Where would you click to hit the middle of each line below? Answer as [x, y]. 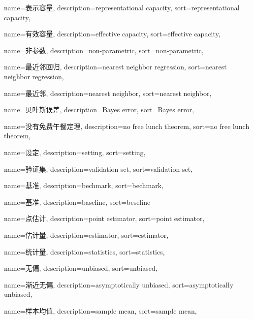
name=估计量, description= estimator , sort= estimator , [86, 235]
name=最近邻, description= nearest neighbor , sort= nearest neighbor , [108, 93]
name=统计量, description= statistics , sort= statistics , [84, 251]
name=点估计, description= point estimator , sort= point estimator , [104, 218]
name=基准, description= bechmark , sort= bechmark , [84, 185]
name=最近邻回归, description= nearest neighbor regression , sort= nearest [115, 67]
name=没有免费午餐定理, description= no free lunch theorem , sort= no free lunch [127, 126]
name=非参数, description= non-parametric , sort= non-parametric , [104, 50]
